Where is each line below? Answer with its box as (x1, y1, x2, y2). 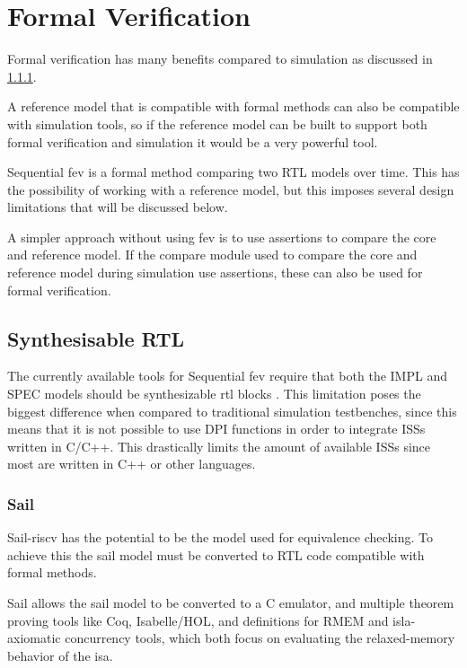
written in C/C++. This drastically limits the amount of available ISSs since (7, 436, 431, 455)
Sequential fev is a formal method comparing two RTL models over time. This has (7, 163, 460, 181)
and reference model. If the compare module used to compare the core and (7, 245, 418, 264)
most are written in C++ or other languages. (7, 454, 256, 473)
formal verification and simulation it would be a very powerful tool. (7, 132, 378, 151)
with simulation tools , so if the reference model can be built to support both (7, 114, 427, 133)
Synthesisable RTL (7, 324, 184, 352)
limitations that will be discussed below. (7, 198, 228, 216)
